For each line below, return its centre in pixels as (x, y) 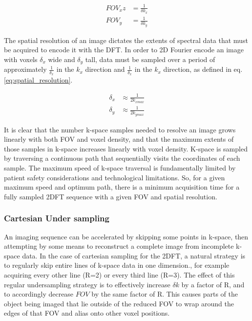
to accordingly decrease (39, 294)
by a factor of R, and (213, 284)
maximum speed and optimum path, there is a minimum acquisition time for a (122, 187)
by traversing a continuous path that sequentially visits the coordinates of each (122, 158)
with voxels (21, 59)
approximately (25, 69)
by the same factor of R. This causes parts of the (165, 294)
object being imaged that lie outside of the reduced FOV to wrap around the (119, 303)
